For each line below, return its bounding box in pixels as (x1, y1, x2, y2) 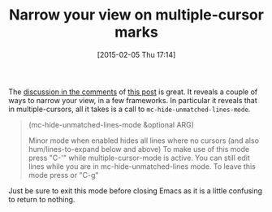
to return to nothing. (8, 194, 76, 204)
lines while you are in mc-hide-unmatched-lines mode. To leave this (28, 161, 256, 171)
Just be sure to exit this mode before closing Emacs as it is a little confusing (8, 185, 262, 196)
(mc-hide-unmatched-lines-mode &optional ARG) (28, 119, 195, 129)
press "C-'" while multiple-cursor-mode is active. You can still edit (28, 153, 250, 162)
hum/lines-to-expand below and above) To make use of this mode (28, 144, 250, 154)
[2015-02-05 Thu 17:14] (97, 50, 176, 59)
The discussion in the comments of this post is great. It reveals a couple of (8, 87, 258, 97)
